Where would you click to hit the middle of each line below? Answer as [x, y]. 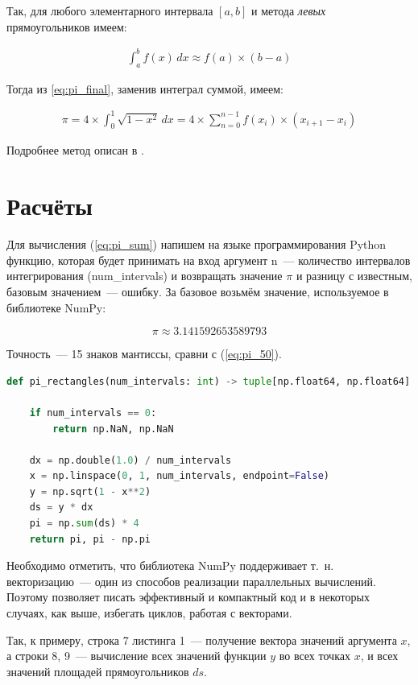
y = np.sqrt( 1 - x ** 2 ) [90, 491]
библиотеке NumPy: [56, 307]
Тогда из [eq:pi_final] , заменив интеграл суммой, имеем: [145, 88]
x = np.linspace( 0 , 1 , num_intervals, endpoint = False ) [179, 476]
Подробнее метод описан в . [75, 150]
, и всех [379, 656]
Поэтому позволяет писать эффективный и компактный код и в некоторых [188, 597]
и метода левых [289, 10]
